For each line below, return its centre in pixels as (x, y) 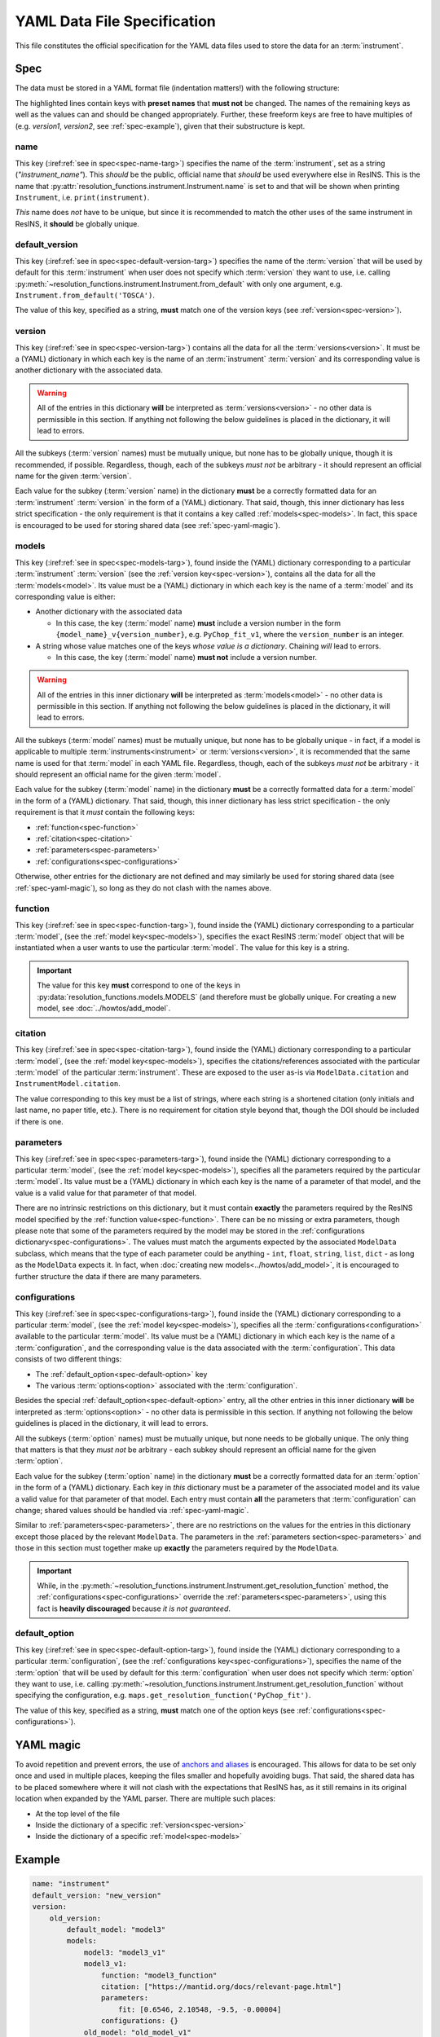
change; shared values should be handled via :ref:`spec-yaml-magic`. (132, 1510)
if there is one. (40, 1121)
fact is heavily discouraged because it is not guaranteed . (134, 1608)
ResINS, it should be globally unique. (77, 223)
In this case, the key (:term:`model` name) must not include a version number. (187, 657)
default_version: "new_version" (97, 1895)
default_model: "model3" (116, 1929)
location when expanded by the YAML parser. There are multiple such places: (145, 1799)
